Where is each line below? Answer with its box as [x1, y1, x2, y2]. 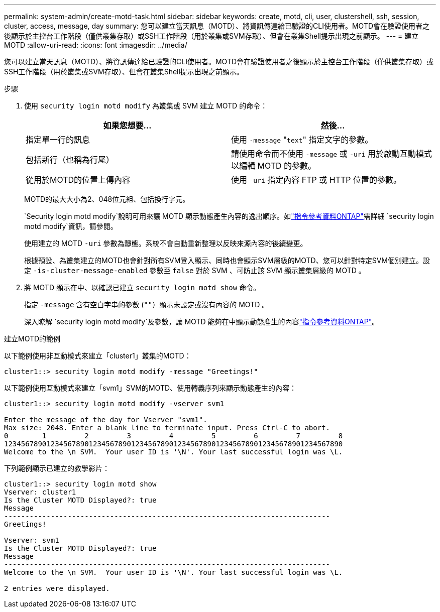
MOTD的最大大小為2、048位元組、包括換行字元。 [24, 195, 190, 203]
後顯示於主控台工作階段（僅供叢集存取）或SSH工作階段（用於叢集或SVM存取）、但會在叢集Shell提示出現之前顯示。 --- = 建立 [4, 32, 419, 40]
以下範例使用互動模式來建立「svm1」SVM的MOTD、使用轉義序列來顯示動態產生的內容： [4, 384, 297, 392]
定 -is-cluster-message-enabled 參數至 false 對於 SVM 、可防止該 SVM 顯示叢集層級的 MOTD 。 [24, 266, 366, 275]
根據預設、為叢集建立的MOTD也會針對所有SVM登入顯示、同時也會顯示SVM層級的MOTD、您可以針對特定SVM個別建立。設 [24, 256, 430, 265]
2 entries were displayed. [4, 584, 110, 592]
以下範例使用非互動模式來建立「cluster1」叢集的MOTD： [4, 351, 191, 360]
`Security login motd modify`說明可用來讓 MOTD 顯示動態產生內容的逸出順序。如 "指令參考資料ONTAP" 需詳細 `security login [24, 212, 434, 220]
